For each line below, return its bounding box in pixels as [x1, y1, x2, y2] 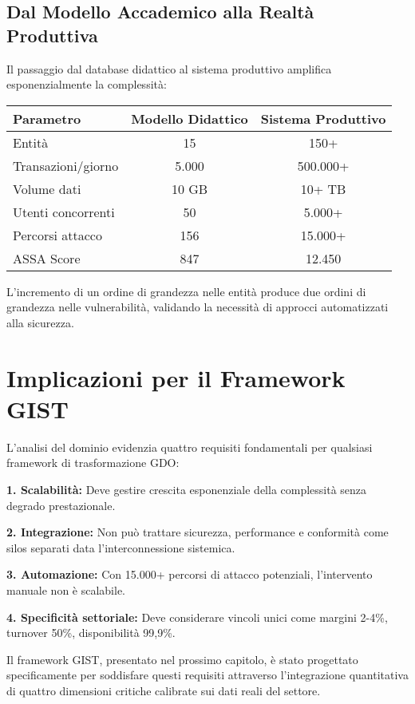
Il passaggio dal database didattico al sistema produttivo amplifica [6, 60, 332, 77]
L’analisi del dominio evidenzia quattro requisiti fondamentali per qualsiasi [6, 438, 373, 455]
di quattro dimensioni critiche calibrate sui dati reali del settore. [6, 682, 321, 698]
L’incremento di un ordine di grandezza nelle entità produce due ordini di [6, 283, 366, 299]
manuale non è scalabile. [6, 582, 126, 599]
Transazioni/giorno [13, 156, 119, 175]
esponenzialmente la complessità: [6, 76, 167, 93]
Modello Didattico [131, 109, 248, 128]
